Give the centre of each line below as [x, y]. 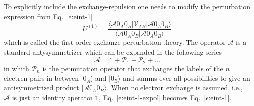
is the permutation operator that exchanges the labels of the [133, 68]
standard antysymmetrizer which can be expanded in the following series [113, 52]
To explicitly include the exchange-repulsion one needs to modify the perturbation [127, 6]
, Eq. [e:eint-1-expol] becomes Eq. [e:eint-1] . [165, 97]
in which [17, 68]
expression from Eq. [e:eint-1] [48, 16]
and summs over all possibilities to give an [186, 78]
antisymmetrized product [42, 88]
